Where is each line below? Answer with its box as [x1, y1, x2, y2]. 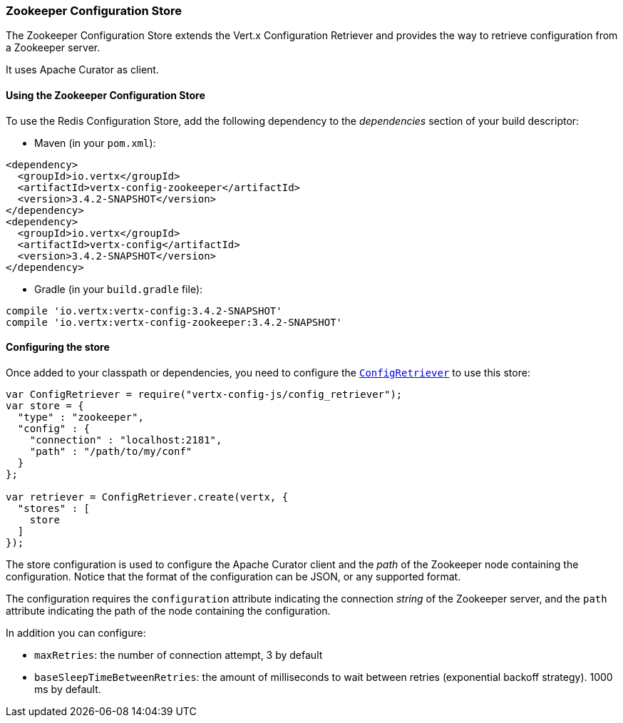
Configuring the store [6, 341, 110, 354]
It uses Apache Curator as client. [6, 63, 159, 76]
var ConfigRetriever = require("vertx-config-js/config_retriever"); [6, 388, 403, 400]
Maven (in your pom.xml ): [34, 136, 156, 149]
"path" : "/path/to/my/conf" [29, 445, 192, 457]
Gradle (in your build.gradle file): [34, 282, 203, 295]
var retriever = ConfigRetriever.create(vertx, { [6, 491, 289, 503]
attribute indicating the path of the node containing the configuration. [6, 604, 331, 617]
